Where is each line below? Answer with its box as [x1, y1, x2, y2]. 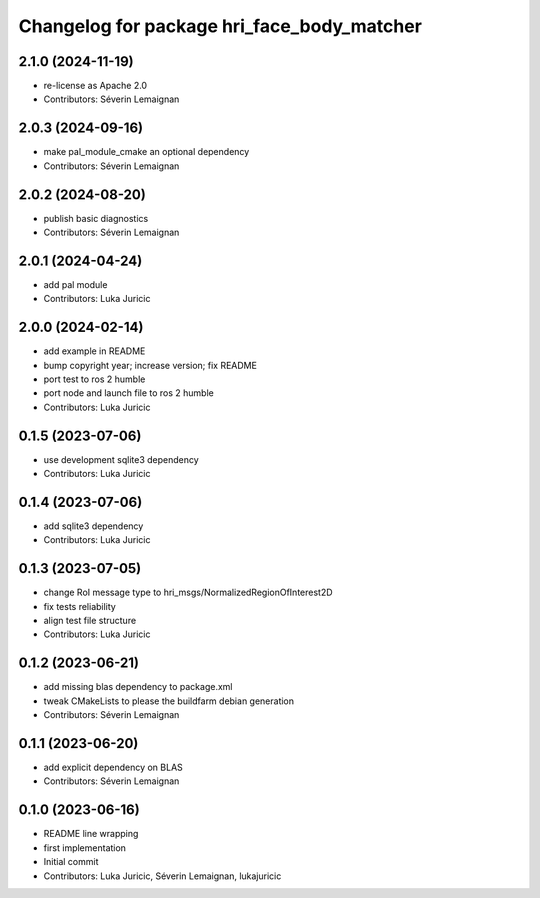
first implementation [43, 841, 127, 854]
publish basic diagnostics [43, 212, 149, 224]
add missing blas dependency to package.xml [43, 681, 233, 693]
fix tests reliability [43, 600, 117, 612]
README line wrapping [43, 828, 139, 840]
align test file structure [43, 615, 137, 627]
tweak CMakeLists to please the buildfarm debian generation [43, 695, 295, 707]
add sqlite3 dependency [43, 520, 144, 532]
